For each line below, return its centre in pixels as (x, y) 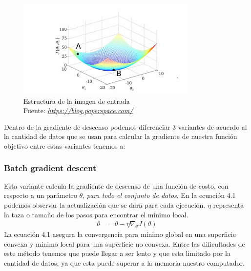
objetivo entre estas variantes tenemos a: (65, 146)
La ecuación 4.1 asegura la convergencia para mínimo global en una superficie (120, 234)
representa (229, 205)
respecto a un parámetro (41, 195)
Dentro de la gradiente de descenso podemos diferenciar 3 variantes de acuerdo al (125, 126)
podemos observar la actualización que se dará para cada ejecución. (105, 205)
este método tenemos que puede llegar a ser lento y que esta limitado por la (117, 253)
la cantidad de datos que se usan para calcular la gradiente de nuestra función (121, 136)
